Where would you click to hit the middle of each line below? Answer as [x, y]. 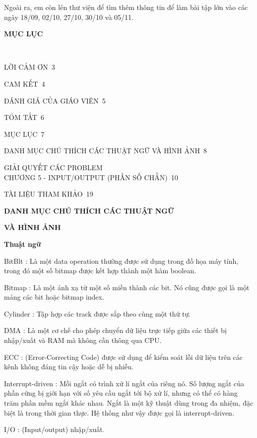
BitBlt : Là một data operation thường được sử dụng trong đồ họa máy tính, [121, 261]
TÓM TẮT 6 [24, 117]
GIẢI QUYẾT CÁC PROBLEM [53, 167]
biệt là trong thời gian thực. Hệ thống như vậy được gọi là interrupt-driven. [119, 412]
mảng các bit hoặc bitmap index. [54, 297]
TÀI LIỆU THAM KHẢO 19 [49, 194]
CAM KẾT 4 [25, 83]
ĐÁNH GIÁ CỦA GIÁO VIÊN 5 [55, 100]
